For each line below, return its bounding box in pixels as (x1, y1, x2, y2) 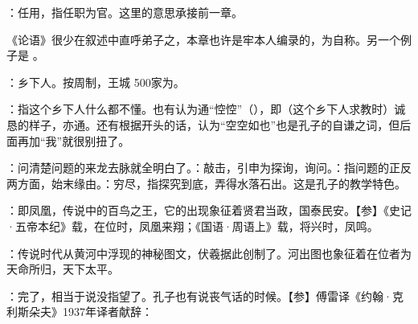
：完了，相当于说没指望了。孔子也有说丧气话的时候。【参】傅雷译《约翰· (6, 287, 392, 304)
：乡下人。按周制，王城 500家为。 (6, 73, 185, 90)
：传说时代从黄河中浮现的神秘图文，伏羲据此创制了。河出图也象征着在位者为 (6, 244, 412, 261)
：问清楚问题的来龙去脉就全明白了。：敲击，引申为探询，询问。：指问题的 (6, 159, 389, 176)
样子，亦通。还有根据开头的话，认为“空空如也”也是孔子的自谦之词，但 (28, 116, 400, 133)
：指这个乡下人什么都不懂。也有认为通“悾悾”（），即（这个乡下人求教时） (6, 100, 395, 117)
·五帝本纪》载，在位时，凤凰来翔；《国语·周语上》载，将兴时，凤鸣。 (6, 217, 379, 234)
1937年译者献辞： (62, 303, 153, 320)
